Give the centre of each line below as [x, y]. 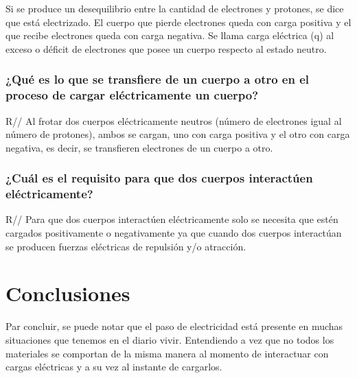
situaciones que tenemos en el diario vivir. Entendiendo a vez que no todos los [170, 339]
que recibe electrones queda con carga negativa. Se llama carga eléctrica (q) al [170, 35]
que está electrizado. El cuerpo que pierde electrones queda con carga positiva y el [178, 22]
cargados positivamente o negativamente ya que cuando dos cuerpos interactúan [174, 233]
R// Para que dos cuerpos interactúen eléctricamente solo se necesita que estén [172, 219]
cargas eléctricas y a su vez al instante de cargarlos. [114, 367]
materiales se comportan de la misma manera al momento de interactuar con [167, 353]
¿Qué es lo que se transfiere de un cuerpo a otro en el [158, 79]
